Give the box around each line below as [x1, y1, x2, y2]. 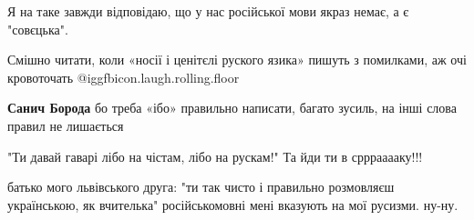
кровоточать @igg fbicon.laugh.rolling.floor [7, 67, 240, 86]
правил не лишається [7, 115, 124, 135]
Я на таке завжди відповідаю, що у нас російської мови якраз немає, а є [7, 2, 409, 20]
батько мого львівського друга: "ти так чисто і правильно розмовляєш [7, 177, 395, 196]
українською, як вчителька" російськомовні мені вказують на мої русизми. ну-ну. [7, 195, 459, 214]
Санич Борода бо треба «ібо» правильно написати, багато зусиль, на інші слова [7, 98, 457, 117]
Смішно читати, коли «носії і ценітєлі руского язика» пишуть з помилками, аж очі [7, 50, 467, 69]
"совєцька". [7, 19, 68, 38]
